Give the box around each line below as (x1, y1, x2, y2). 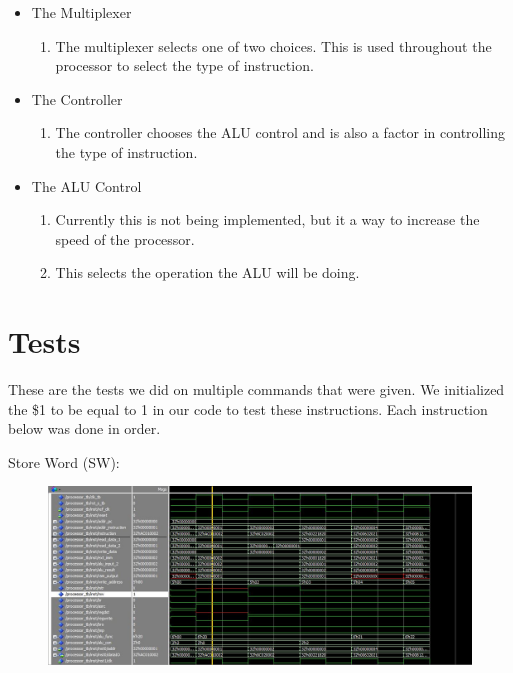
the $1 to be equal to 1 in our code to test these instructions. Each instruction (8, 398, 488, 419)
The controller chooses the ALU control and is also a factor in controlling (55, 122, 506, 143)
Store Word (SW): (8, 451, 120, 472)
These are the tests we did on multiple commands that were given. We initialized (8, 379, 505, 400)
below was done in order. (8, 418, 161, 439)
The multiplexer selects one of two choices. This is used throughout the (55, 35, 492, 56)
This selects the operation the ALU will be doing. (55, 262, 360, 283)
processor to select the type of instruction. (55, 55, 314, 76)
